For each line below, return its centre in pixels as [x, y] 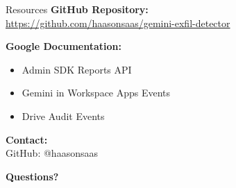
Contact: [27, 139]
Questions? [32, 176]
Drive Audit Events [63, 116]
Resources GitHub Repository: [77, 9]
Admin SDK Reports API [77, 69]
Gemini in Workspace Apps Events [96, 93]
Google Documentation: [64, 46]
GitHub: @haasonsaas [52, 153]
